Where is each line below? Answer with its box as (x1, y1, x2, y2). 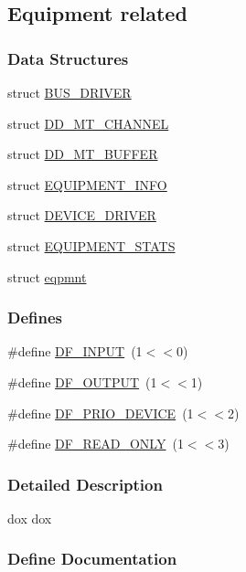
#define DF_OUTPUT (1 (7, 372, 157, 391)
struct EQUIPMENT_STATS (7, 236, 176, 255)
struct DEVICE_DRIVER (7, 206, 156, 225)
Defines (7, 306, 63, 329)
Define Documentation (7, 547, 177, 570)
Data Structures (7, 47, 129, 69)
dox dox (7, 508, 52, 527)
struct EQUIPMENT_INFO (7, 175, 167, 194)
